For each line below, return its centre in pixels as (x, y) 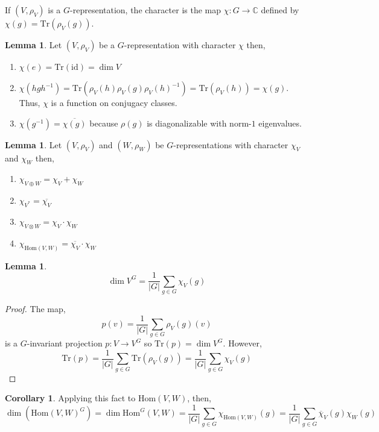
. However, (242, 343)
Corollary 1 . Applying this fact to (70, 398)
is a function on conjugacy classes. (114, 102)
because (104, 123)
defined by (280, 10)
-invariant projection (65, 343)
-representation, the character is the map (146, 10)
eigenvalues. (280, 123)
